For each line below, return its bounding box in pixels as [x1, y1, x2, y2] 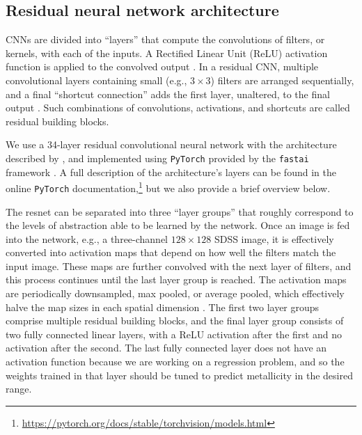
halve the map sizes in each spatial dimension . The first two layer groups [6, 299, 320, 314]
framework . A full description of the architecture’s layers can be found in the [6, 164, 336, 179]
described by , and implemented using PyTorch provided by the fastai [6, 150, 309, 165]
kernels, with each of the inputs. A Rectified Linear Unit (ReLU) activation [6, 45, 328, 60]
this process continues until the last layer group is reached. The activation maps [6, 272, 347, 287]
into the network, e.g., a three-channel [6, 231, 168, 246]
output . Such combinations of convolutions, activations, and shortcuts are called [6, 100, 350, 115]
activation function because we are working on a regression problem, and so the [6, 354, 345, 369]
